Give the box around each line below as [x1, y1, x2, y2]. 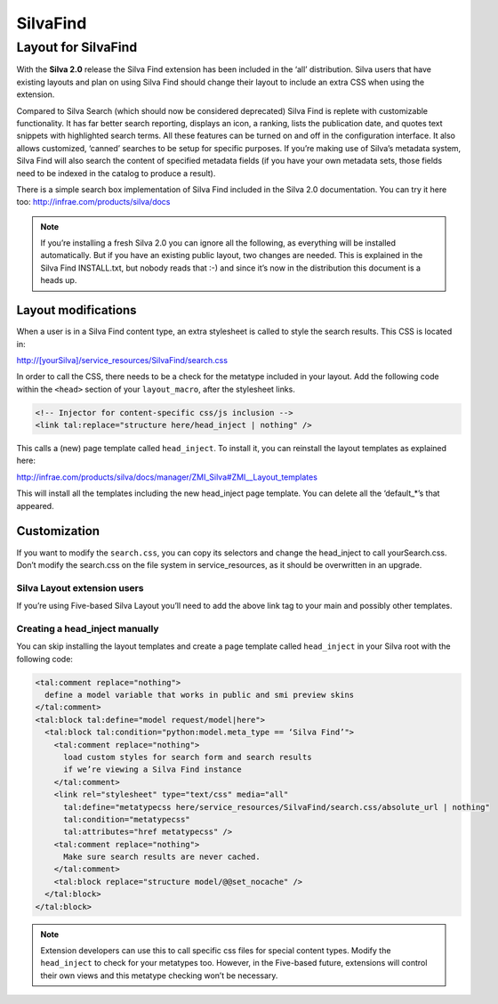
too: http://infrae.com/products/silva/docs [16, 197, 171, 207]
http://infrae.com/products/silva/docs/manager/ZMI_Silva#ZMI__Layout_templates [16, 472, 317, 482]
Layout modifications [16, 303, 137, 318]
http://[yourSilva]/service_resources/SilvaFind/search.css [16, 354, 229, 365]
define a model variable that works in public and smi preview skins [44, 690, 355, 700]
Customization [16, 523, 100, 538]
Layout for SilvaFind [16, 39, 138, 55]
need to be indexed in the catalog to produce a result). [16, 167, 216, 178]
